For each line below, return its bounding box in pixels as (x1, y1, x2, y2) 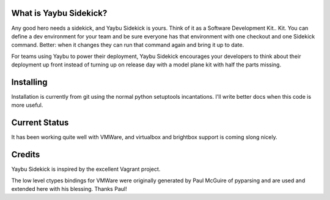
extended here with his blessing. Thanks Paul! (11, 185, 128, 192)
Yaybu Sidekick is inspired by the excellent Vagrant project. (11, 165, 161, 173)
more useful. (11, 101, 43, 109)
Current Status (11, 118, 69, 128)
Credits (11, 149, 40, 160)
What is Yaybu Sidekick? (11, 8, 108, 18)
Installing (11, 77, 48, 87)
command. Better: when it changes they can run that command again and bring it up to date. (11, 41, 244, 49)
